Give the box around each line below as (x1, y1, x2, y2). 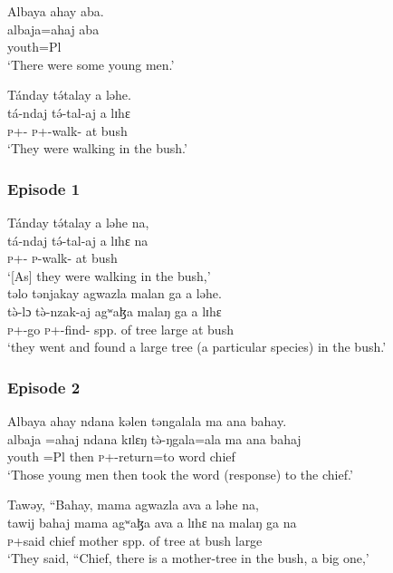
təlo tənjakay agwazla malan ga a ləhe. (7, 284, 222, 303)
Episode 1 (7, 177, 81, 199)
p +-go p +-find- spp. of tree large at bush (7, 319, 234, 338)
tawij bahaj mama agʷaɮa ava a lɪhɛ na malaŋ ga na (7, 512, 297, 531)
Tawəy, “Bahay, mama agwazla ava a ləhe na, (7, 495, 259, 514)
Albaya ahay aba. (7, 2, 104, 20)
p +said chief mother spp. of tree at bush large (7, 530, 263, 549)
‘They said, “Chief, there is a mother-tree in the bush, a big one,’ (7, 549, 369, 568)
